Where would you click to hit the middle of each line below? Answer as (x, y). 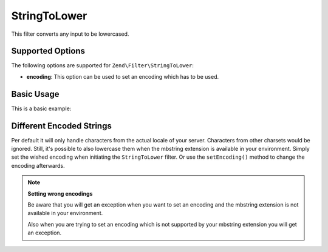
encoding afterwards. (38, 165)
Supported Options (48, 51)
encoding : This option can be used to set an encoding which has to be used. (123, 76)
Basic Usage (35, 94)
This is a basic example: (41, 108)
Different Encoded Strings (61, 126)
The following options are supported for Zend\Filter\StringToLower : (103, 65)
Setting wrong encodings (60, 193)
